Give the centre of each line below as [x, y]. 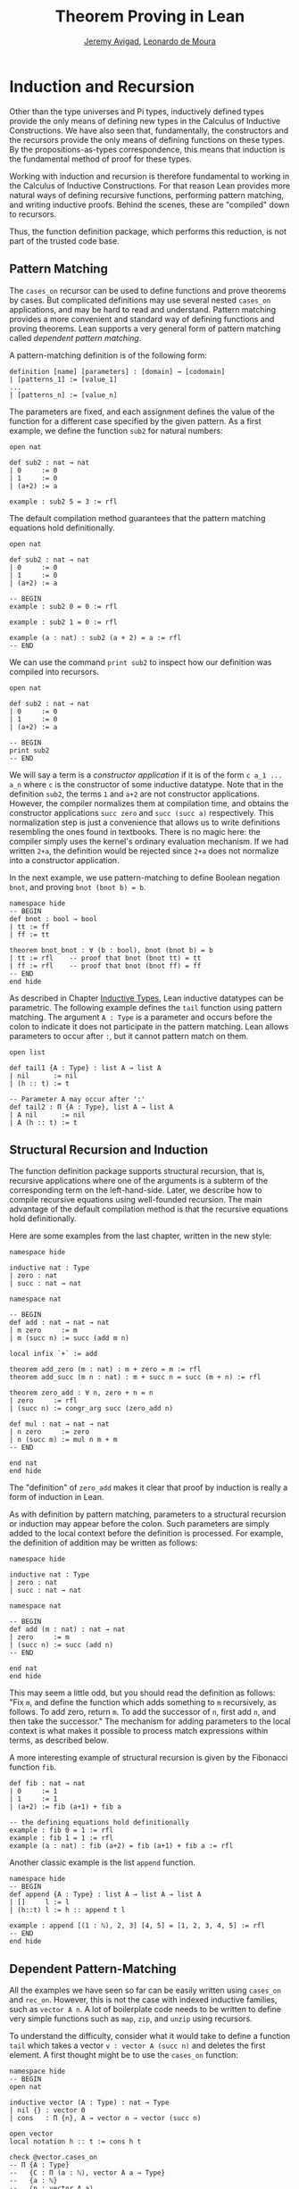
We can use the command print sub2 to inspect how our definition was [141, 662]
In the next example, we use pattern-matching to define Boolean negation [145, 878]
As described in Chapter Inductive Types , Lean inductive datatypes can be [146, 998]
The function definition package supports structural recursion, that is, [137, 1171]
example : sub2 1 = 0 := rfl [63, 622]
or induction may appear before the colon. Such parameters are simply [139, 1524]
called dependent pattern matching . [75, 337]
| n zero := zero [50, 1432]
